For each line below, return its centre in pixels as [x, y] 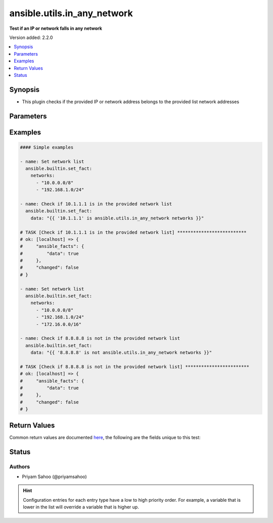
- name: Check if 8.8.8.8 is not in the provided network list [100, 338]
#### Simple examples [47, 147]
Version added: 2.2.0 [31, 37]
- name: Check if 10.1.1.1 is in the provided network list [96, 204]
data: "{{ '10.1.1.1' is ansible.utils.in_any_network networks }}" [117, 218]
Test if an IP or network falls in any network [56, 28]
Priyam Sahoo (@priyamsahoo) [54, 476]
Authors [20, 466]
